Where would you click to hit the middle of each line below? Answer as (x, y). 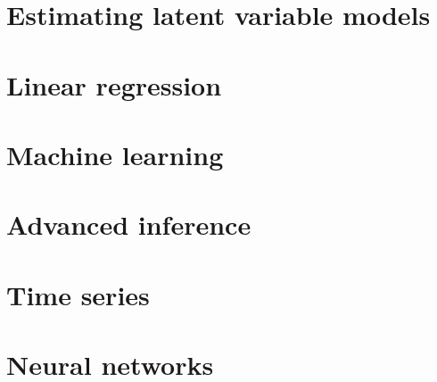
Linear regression (114, 84)
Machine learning (115, 154)
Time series (78, 294)
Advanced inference (129, 224)
